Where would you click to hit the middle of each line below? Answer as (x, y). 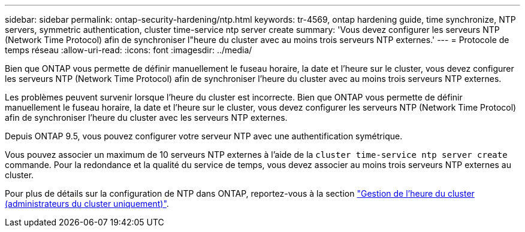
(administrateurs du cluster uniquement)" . (87, 204)
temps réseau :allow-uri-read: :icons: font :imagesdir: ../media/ (129, 50)
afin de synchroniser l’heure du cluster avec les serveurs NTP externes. (146, 117)
